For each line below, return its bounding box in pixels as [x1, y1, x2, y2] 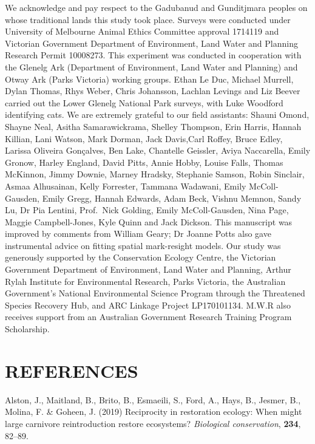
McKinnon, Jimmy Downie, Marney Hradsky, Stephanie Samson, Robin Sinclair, [5, 168, 305, 180]
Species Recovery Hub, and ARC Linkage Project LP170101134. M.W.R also [5, 298, 291, 311]
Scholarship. [5, 323, 50, 335]
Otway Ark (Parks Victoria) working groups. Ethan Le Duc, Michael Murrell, [5, 72, 294, 85]
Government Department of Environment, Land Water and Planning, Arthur [5, 263, 291, 276]
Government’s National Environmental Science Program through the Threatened [5, 287, 305, 299]
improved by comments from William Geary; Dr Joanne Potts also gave [5, 227, 271, 240]
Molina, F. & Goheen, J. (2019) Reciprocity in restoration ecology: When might [5, 405, 302, 418]
